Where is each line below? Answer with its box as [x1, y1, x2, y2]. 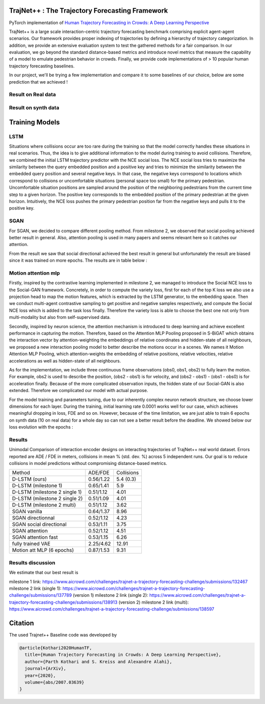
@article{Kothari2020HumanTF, [19, 645, 92, 650]
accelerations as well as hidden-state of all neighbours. [9, 358, 121, 364]
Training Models [9, 118, 60, 126]
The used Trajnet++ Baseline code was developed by [9, 632, 117, 638]
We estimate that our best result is [9, 570, 79, 576]
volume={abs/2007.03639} [25, 679, 84, 685]
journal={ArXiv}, [25, 666, 66, 672]
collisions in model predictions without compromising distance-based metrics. [9, 460, 167, 466]
